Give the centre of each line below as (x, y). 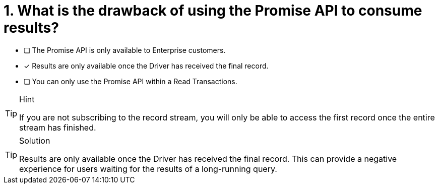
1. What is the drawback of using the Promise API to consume (213, 11)
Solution (35, 140)
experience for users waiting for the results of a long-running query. (148, 169)
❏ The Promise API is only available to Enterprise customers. (125, 50)
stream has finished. (58, 127)
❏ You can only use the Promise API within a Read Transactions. (131, 81)
